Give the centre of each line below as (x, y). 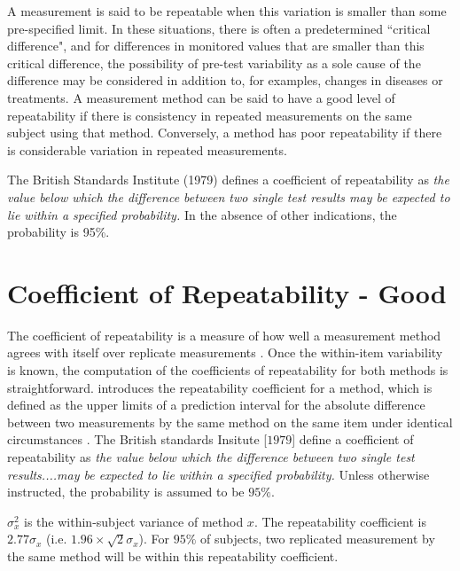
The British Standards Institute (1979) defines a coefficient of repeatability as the (228, 180)
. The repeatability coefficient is (340, 521)
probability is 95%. (58, 232)
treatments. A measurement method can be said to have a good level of (201, 97)
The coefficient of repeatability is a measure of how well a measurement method (224, 335)
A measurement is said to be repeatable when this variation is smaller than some (227, 11)
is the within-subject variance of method (134, 521)
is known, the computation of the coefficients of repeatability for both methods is (228, 370)
